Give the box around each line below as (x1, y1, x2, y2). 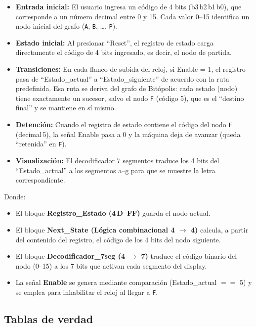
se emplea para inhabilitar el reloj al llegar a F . (15, 286, 158, 297)
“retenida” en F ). (15, 139, 67, 149)
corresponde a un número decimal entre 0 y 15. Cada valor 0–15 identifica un (15, 11, 250, 21)
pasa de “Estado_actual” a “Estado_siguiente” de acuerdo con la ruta (15, 73, 229, 84)
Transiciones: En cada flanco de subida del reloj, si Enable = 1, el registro (15, 64, 246, 74)
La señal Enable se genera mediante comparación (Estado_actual (15, 277, 217, 287)
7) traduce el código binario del (141, 251, 237, 261)
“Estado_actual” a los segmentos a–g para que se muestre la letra (15, 165, 215, 175)
